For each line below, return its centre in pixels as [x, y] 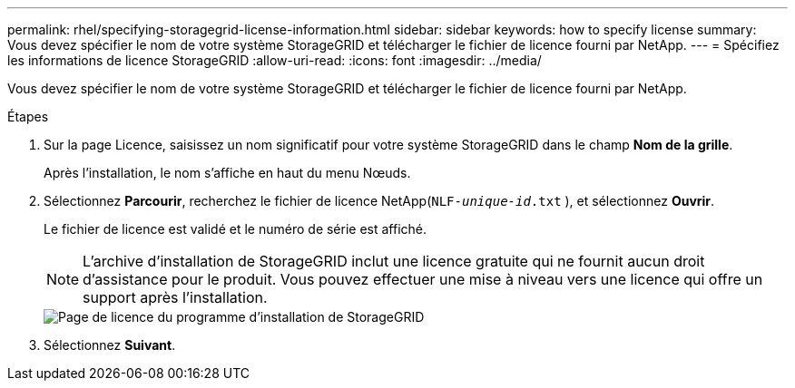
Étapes [28, 116]
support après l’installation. [175, 297]
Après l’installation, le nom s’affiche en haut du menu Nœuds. [227, 173]
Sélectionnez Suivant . [110, 345]
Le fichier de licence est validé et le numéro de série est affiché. [236, 229]
